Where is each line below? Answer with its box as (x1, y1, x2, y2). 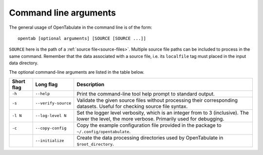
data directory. (9, 60, 38, 66)
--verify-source (35, 100, 72, 106)
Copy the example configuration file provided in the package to (76, 122, 222, 129)
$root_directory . (76, 140, 114, 147)
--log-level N (35, 113, 67, 118)
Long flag (35, 81, 58, 88)
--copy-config (35, 126, 67, 131)
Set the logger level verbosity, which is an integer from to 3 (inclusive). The (76, 109, 249, 116)
